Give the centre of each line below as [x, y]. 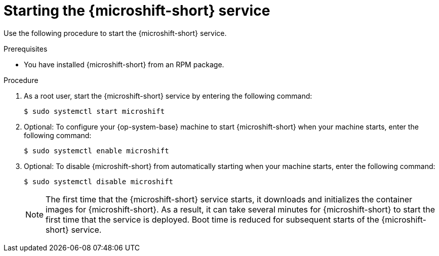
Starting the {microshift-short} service [137, 11]
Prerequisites [26, 49]
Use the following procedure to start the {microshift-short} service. [115, 33]
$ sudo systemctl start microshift [94, 111]
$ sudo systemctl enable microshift [96, 151]
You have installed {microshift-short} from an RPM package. [124, 64]
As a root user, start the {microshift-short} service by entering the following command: [168, 96]
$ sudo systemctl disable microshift [99, 181]
